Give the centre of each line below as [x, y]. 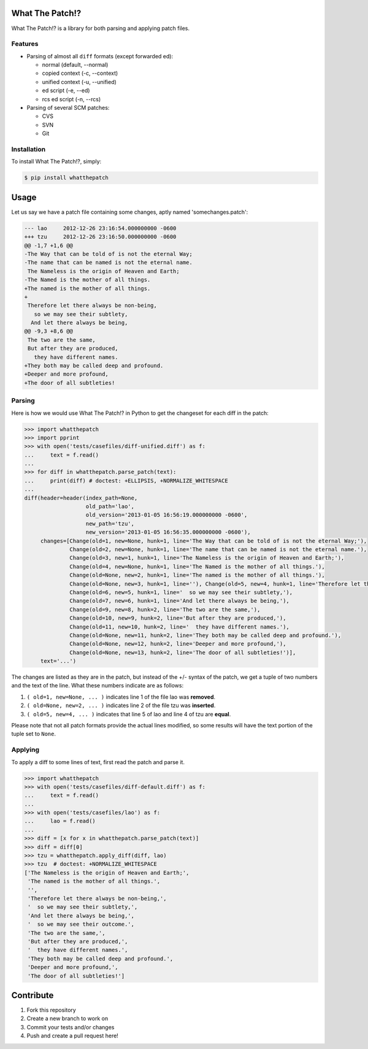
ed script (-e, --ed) [66, 91]
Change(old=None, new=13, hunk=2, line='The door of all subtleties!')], [183, 652]
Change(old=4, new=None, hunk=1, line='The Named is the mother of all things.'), [197, 567]
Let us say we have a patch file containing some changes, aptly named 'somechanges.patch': [130, 212]
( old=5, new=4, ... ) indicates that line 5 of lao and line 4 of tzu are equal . [129, 714]
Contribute [33, 995]
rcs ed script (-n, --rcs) [71, 99]
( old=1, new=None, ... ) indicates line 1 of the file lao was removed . [121, 697]
